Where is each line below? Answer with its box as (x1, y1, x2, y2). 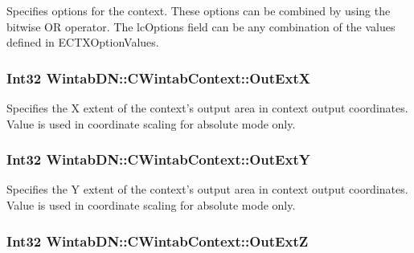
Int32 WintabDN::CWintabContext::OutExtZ (6, 231, 309, 251)
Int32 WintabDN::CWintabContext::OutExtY (6, 149, 310, 169)
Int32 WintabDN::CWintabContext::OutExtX (6, 67, 310, 88)
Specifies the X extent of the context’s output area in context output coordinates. (6, 100, 408, 116)
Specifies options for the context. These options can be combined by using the (6, 2, 391, 18)
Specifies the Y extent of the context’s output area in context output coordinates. (6, 181, 408, 198)
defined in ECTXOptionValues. (6, 34, 159, 51)
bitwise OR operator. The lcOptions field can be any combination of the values (6, 18, 396, 35)
